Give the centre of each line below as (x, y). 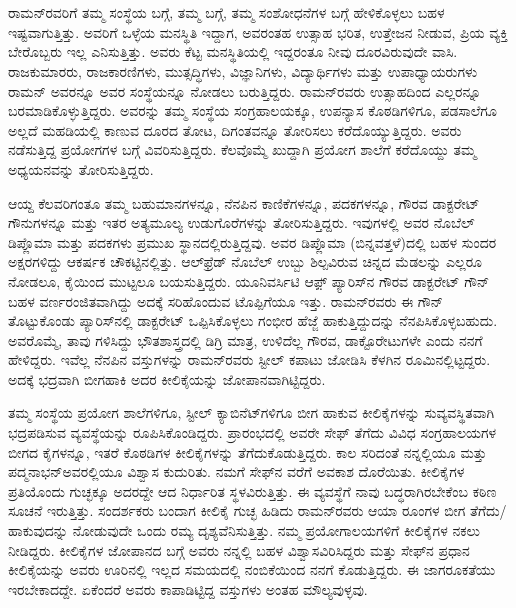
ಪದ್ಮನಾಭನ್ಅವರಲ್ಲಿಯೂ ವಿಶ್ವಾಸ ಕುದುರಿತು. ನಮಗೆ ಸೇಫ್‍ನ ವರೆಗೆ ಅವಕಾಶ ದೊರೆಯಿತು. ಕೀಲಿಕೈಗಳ (236, 471)
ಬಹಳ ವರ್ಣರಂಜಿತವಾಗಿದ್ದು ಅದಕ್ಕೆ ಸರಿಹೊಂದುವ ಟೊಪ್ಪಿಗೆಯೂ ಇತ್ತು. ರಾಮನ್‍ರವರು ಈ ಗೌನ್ (225, 300)
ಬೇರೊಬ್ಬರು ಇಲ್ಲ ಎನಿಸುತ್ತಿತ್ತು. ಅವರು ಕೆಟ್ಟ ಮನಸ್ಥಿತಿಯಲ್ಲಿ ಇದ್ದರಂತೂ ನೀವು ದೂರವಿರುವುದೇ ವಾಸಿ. (233, 51)
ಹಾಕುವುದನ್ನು (38, 530)
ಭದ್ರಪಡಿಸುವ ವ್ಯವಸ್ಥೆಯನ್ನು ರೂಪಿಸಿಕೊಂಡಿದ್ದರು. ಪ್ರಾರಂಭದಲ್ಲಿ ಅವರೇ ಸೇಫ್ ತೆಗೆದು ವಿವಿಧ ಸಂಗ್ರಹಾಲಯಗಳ (252, 432)
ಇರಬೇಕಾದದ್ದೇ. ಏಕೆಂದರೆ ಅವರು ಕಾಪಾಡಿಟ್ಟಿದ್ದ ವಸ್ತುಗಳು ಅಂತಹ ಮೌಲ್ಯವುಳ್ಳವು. (188, 588)
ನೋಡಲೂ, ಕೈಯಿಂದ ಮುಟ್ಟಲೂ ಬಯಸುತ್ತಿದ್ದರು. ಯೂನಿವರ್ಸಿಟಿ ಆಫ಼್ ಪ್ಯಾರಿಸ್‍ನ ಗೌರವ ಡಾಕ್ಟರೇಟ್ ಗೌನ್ (249, 280)
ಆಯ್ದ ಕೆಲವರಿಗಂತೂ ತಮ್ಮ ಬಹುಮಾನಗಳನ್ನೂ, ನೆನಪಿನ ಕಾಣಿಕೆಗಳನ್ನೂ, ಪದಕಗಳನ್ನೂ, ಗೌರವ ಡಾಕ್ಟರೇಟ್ (244, 202)
